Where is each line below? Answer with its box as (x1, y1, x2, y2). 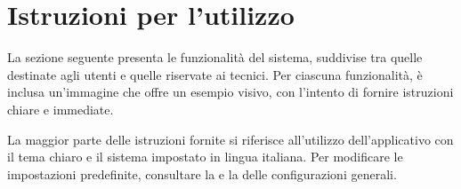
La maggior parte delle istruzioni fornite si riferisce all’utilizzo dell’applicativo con (7, 130, 454, 148)
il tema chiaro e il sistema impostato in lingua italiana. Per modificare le (7, 147, 403, 166)
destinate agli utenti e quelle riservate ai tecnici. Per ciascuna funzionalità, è (7, 65, 423, 83)
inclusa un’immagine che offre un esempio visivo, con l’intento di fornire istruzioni (7, 83, 454, 101)
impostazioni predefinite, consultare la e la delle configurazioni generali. (7, 164, 397, 183)
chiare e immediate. (7, 99, 114, 118)
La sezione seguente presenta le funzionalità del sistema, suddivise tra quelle (7, 48, 423, 67)
